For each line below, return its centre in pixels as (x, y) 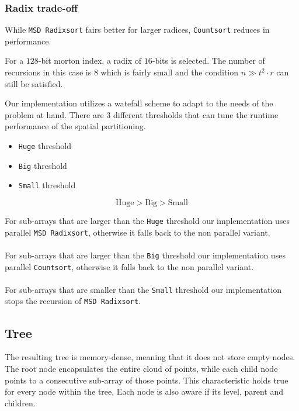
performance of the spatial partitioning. (75, 126)
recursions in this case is (48, 72)
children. (20, 403)
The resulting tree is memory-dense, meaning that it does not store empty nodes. (150, 357)
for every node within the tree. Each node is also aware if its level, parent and (144, 391)
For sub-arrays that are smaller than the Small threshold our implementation (143, 289)
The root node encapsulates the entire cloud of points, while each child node (141, 368)
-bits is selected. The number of (208, 61)
